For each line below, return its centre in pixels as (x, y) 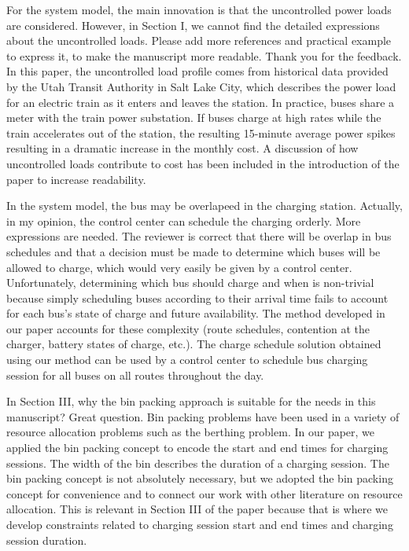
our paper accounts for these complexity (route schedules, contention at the (188, 328)
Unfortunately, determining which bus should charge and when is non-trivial (190, 283)
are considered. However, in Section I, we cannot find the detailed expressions (193, 25)
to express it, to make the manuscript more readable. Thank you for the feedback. (204, 55)
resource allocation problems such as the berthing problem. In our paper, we (191, 432)
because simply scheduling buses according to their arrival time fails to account (197, 298)
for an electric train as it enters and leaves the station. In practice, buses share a (201, 102)
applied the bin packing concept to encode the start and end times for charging (197, 448)
